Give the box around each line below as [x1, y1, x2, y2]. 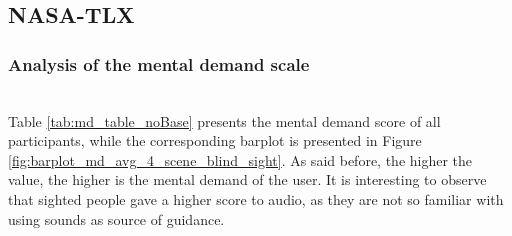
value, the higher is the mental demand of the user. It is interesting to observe [8, 169, 487, 190]
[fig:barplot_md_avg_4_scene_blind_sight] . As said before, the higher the [8, 149, 473, 170]
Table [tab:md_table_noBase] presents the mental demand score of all [8, 110, 441, 131]
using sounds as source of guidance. [8, 208, 225, 229]
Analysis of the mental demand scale [8, 51, 310, 76]
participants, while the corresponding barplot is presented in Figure [8, 130, 422, 151]
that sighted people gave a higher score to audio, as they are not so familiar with [8, 188, 504, 209]
